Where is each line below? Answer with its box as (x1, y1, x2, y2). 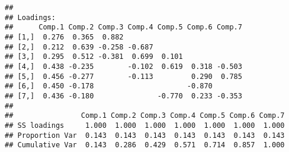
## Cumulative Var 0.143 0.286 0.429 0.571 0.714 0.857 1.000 (5, 141, 285, 150)
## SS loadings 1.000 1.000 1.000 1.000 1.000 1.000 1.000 (5, 121, 285, 130)
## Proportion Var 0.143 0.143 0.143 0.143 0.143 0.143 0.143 (5, 131, 285, 140)
